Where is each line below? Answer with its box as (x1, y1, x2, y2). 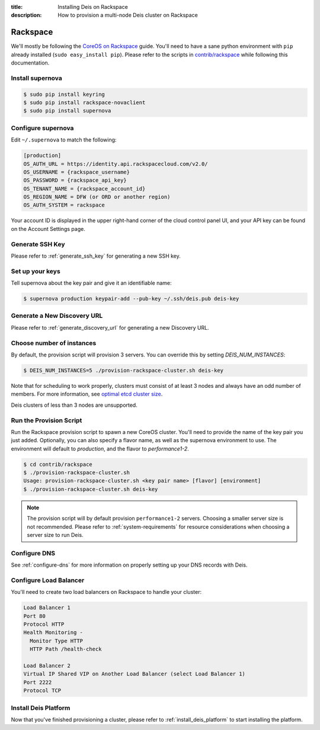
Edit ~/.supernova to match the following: (11, 136, 117, 143)
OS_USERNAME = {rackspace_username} (23, 169, 130, 175)
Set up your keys (11, 267, 60, 275)
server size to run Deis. (27, 531, 84, 538)
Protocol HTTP (23, 621, 65, 628)
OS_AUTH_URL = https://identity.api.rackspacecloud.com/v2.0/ (23, 160, 208, 167)
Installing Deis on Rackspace (57, 4, 129, 10)
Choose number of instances (11, 339, 97, 347)
